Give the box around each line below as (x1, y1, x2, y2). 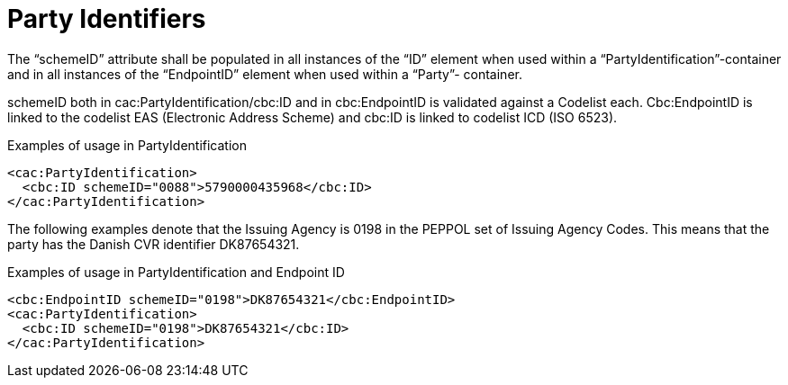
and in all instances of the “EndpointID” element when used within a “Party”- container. (7, 66, 522, 82)
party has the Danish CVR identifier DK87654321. (7, 236, 300, 252)
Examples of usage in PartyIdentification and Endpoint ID (7, 264, 345, 280)
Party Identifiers (7, 4, 206, 34)
